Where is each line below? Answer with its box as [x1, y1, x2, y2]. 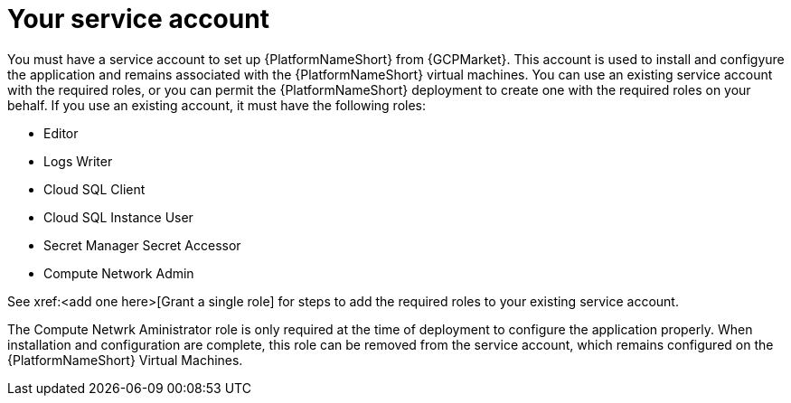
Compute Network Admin [43, 265, 194, 281]
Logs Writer [43, 153, 113, 169]
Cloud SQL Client [43, 181, 146, 197]
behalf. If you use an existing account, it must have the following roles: [7, 97, 427, 113]
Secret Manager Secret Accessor [43, 237, 241, 253]
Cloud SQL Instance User [43, 209, 193, 225]
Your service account [7, 4, 269, 34]
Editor [43, 125, 79, 141]
